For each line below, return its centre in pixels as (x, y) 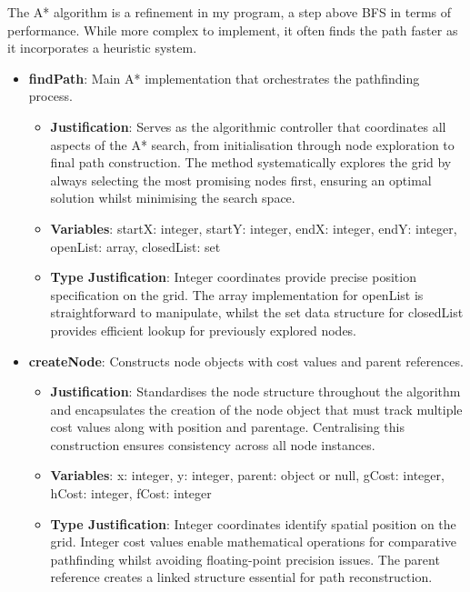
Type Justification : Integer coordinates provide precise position (233, 277)
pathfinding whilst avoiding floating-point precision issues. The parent (245, 559)
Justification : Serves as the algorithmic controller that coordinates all (248, 126)
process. (50, 96)
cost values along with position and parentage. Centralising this (227, 427)
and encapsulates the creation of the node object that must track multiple (256, 409)
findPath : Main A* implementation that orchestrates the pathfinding (224, 78)
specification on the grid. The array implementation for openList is (237, 294)
